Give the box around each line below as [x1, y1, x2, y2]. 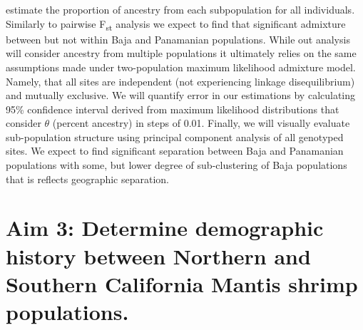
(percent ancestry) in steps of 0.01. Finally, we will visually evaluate [52, 115, 350, 130]
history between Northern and [6, 241, 311, 270]
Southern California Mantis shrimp [6, 269, 358, 298]
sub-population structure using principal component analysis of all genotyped [6, 129, 344, 144]
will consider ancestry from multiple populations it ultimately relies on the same [6, 46, 357, 61]
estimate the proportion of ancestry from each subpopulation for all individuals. [6, 2, 355, 16]
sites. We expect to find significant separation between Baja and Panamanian [6, 143, 344, 158]
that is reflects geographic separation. [6, 171, 170, 186]
